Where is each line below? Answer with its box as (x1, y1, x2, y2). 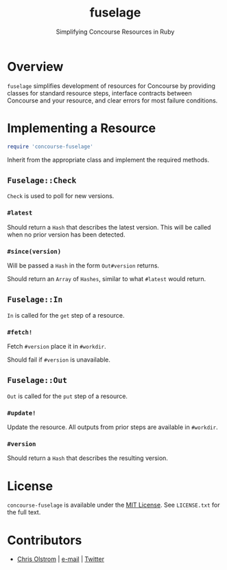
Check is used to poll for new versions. (7, 192, 115, 200)
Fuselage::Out (7, 375, 67, 386)
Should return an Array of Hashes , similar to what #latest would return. (7, 274, 206, 283)
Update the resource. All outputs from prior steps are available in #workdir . (7, 423, 218, 431)
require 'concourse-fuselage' (7, 143, 94, 150)
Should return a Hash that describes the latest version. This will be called (7, 223, 211, 231)
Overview (7, 58, 64, 74)
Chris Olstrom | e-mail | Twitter (16, 555, 105, 563)
